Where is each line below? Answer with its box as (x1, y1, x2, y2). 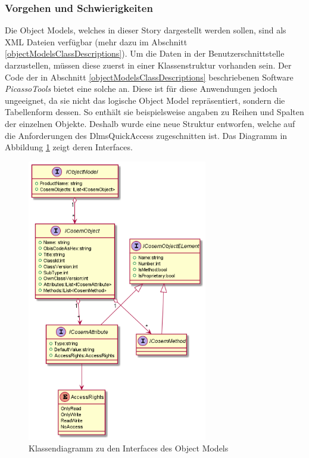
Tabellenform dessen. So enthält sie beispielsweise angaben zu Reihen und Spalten (5, 106, 304, 118)
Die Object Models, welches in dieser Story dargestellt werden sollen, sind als (5, 24, 286, 36)
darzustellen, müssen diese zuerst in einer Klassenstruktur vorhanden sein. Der (5, 59, 292, 71)
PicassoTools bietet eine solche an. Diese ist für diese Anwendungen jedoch (5, 82, 277, 95)
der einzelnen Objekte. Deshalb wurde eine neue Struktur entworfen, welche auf (5, 117, 295, 129)
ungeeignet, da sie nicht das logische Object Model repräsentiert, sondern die (5, 94, 285, 106)
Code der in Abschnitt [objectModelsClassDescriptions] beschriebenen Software (5, 70, 294, 83)
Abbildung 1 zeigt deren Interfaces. (5, 141, 133, 153)
